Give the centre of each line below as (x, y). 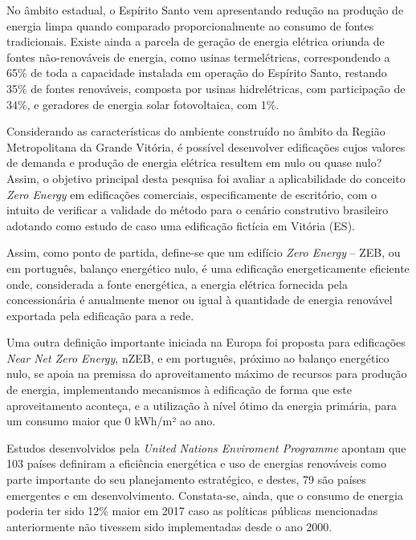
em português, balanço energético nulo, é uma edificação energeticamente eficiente (208, 268)
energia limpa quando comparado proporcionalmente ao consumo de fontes (190, 25)
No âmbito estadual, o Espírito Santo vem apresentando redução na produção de (205, 10)
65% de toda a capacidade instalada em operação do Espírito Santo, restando (197, 73)
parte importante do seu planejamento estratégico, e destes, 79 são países (186, 479)
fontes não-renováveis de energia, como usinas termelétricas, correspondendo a (198, 57)
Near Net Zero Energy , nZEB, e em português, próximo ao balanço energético (198, 357)
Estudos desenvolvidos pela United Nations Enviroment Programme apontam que (206, 447)
